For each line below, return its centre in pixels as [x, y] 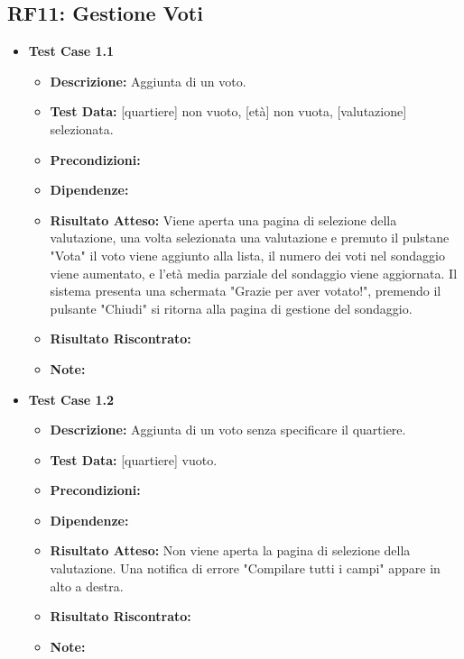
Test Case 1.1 [71, 51]
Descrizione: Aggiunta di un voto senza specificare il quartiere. [228, 430]
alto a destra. [87, 586]
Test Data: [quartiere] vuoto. [134, 459]
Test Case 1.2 [71, 399]
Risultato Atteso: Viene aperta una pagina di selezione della [223, 220]
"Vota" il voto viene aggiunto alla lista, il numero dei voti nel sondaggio [247, 255]
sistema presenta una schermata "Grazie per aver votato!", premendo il [246, 291]
